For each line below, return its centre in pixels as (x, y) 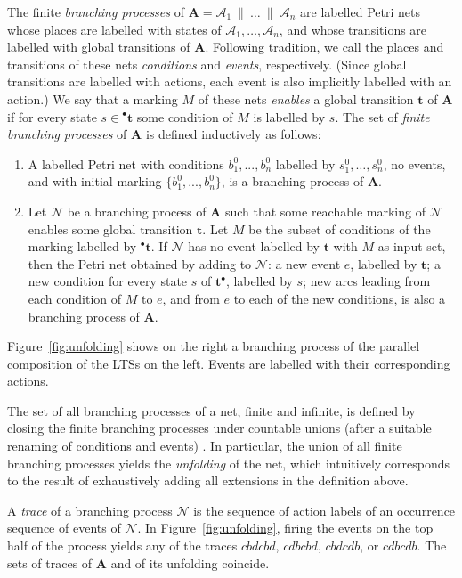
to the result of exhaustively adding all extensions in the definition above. (208, 480)
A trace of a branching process (90, 510)
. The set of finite (382, 116)
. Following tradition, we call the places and (324, 47)
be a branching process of (137, 211)
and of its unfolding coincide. (190, 562)
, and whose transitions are (353, 29)
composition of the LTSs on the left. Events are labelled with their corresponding (229, 363)
